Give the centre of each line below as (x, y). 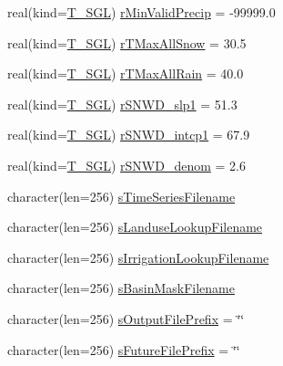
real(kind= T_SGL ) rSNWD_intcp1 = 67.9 (129, 135)
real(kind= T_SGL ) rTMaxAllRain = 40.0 (126, 73)
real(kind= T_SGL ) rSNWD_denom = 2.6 (126, 165)
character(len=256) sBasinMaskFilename (121, 288)
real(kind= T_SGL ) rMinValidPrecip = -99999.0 (141, 12)
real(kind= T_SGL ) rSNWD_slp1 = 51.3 (122, 104)
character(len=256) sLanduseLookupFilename (135, 227)
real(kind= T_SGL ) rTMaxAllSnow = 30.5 (127, 42)
